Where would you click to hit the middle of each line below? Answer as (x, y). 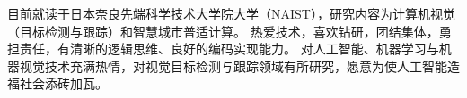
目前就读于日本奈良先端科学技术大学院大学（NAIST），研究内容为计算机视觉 (231, 13)
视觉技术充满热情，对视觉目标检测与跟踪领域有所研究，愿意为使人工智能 (233, 65)
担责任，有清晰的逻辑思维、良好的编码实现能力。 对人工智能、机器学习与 (223, 49)
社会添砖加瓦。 (63, 83)
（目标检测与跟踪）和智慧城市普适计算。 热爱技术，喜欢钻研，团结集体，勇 (229, 31)
